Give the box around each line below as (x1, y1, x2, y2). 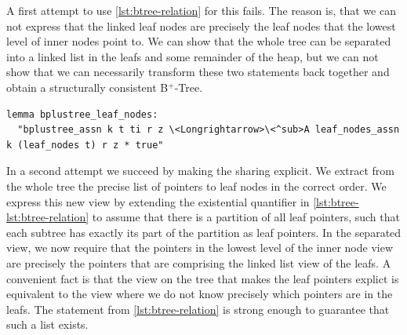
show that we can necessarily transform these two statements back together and (6, 64, 390, 80)
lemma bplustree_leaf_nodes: (6, 108, 158, 120)
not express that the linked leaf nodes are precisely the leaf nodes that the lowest (6, 17, 396, 34)
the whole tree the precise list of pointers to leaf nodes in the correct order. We (6, 177, 387, 194)
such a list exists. (6, 316, 89, 333)
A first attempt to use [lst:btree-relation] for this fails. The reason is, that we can (6, 2, 396, 18)
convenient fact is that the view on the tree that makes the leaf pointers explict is (6, 270, 399, 286)
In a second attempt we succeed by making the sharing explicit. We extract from (6, 162, 394, 179)
